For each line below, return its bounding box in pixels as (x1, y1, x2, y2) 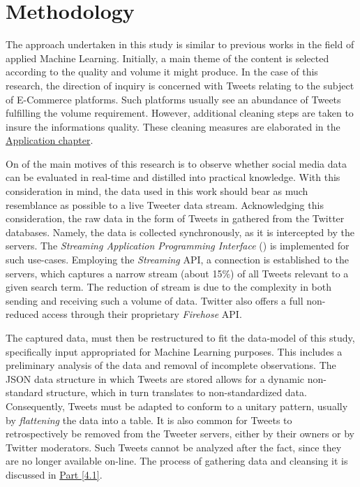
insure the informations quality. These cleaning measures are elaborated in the (6, 119, 340, 133)
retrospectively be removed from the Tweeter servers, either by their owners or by (6, 426, 355, 441)
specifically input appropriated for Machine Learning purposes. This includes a (6, 344, 343, 358)
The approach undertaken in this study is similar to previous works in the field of (6, 37, 354, 52)
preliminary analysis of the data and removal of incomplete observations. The (6, 358, 336, 372)
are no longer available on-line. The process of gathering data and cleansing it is (6, 453, 348, 468)
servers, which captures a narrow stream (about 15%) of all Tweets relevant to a (6, 266, 349, 280)
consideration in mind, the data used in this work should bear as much (6, 184, 308, 198)
